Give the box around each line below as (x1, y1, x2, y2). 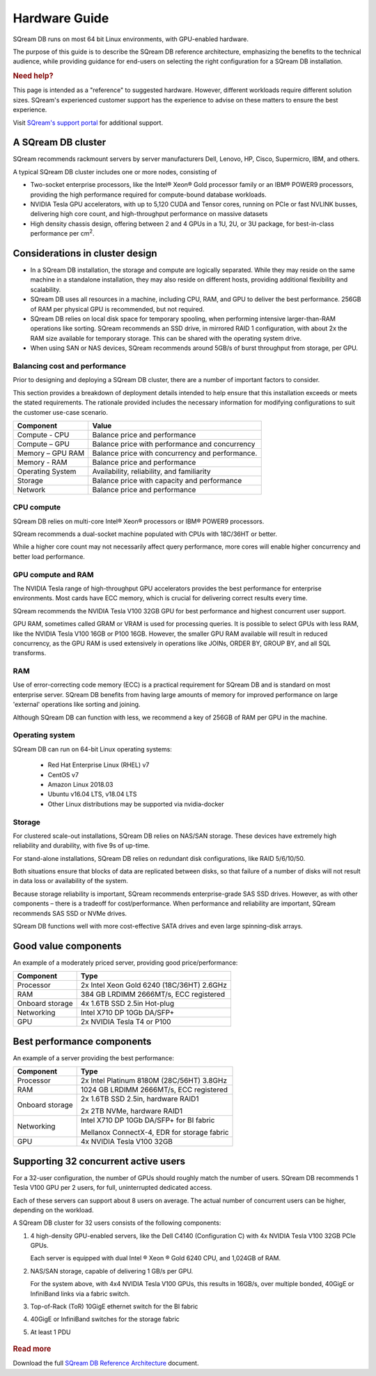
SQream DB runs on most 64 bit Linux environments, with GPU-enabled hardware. (13, 35, 249, 43)
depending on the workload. (13, 1206, 94, 1214)
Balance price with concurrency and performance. (92, 448, 258, 458)
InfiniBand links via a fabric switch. (30, 1290, 130, 1298)
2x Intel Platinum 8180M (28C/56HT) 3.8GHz (80, 1076, 228, 1085)
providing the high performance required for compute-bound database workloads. (30, 190, 267, 199)
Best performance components (13, 1035, 152, 1047)
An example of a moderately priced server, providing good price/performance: (13, 958, 238, 967)
